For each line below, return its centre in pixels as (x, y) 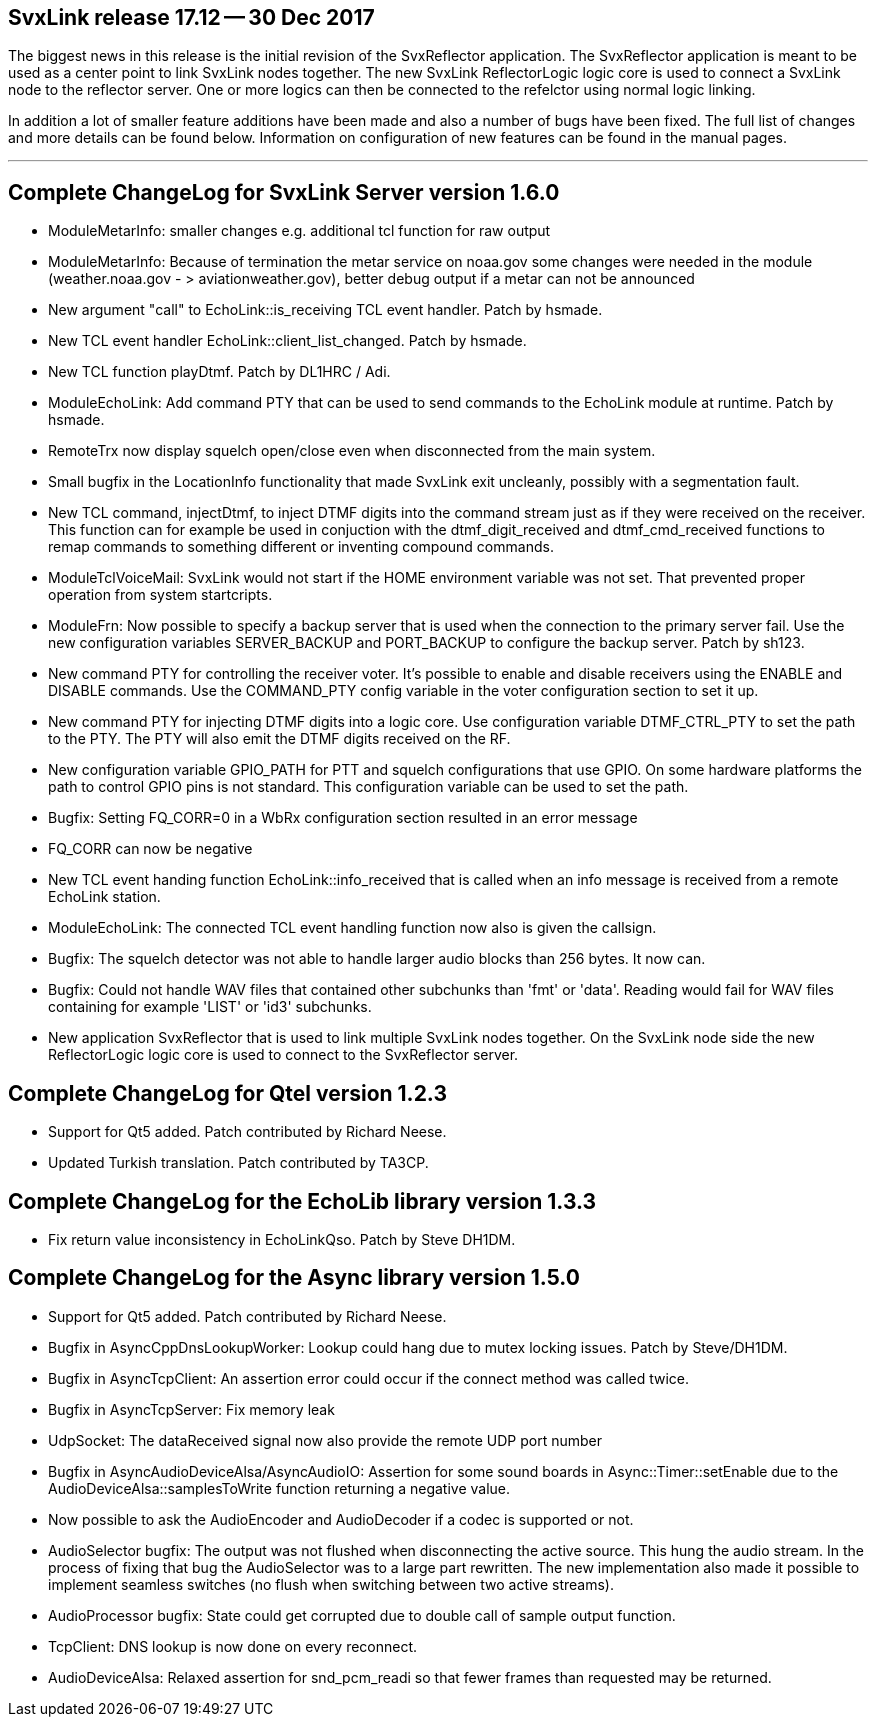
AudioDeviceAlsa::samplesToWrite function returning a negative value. (279, 1488)
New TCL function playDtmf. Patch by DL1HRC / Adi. (219, 372)
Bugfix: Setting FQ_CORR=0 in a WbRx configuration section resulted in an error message (343, 818)
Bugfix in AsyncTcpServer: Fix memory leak (191, 1409)
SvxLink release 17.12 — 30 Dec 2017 (191, 17)
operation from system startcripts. (160, 595)
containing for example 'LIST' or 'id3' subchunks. (210, 1007)
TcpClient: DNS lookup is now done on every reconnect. (233, 1646)
